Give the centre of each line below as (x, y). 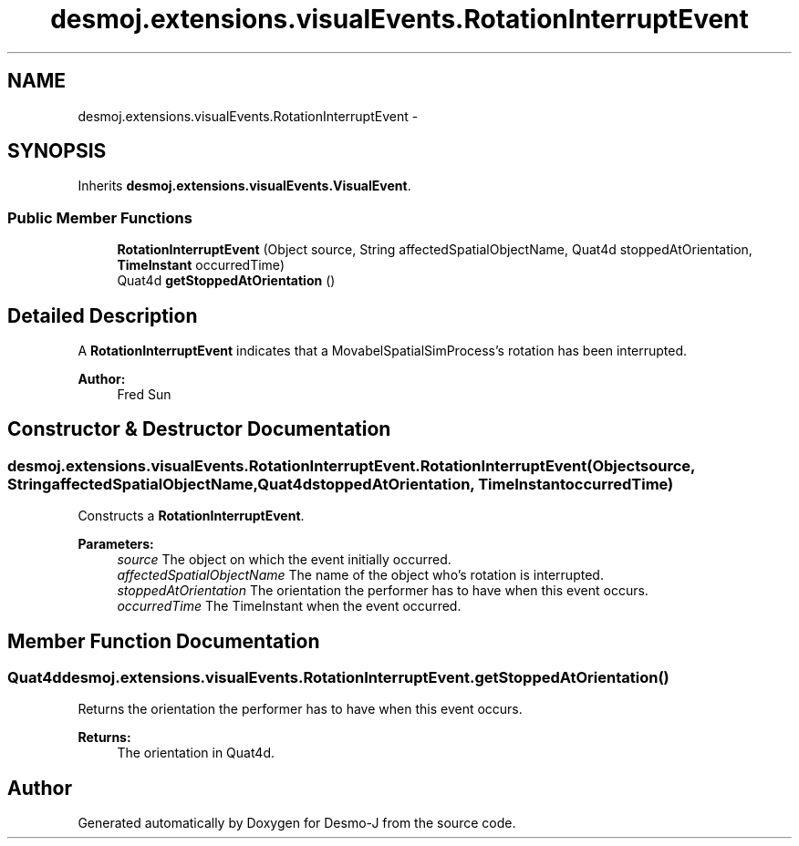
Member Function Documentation (164, 641)
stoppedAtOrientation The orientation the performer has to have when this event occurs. (383, 591)
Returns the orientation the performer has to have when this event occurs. (300, 709)
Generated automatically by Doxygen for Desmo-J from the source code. (297, 823)
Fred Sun (144, 395)
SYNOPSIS (57, 151)
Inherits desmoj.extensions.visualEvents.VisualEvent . (244, 186)
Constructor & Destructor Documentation (199, 429)
